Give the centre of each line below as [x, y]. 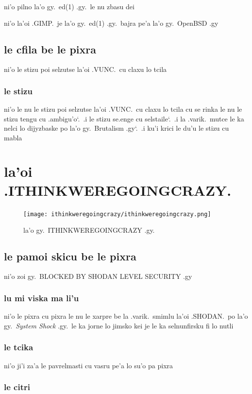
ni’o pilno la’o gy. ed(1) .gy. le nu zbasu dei [69, 6]
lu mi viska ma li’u [42, 298]
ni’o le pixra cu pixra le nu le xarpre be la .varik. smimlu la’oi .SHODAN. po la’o [126, 316]
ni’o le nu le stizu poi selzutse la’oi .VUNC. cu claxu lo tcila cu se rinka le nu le [123, 109]
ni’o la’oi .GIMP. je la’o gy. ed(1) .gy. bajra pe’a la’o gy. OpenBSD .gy [111, 23]
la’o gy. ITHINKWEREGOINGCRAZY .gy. [89, 230]
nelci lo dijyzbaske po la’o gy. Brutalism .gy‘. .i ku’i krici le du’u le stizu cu [117, 128]
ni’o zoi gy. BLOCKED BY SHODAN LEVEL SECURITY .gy [98, 276]
